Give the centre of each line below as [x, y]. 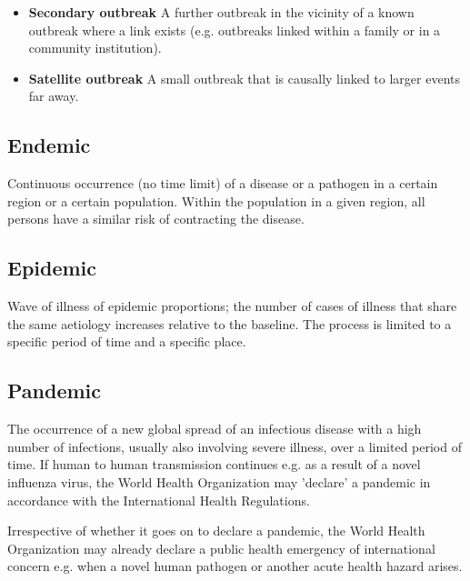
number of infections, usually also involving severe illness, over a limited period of [235, 446]
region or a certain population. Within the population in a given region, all [216, 200]
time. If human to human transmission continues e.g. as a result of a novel [214, 464]
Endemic [49, 145]
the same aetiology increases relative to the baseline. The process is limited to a [230, 323]
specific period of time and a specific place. [127, 341]
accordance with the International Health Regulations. [159, 500]
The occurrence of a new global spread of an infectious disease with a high [215, 429]
